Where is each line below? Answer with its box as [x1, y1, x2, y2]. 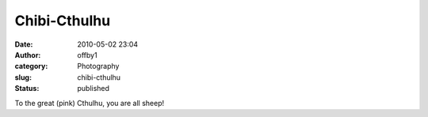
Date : [14, 40, 33, 49]
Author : [14, 50, 41, 59]
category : [14, 62, 48, 71]
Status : [14, 84, 40, 93]
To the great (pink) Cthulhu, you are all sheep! [14, 98, 165, 108]
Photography [77, 62, 120, 71]
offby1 [77, 50, 98, 59]
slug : [14, 72, 32, 82]
